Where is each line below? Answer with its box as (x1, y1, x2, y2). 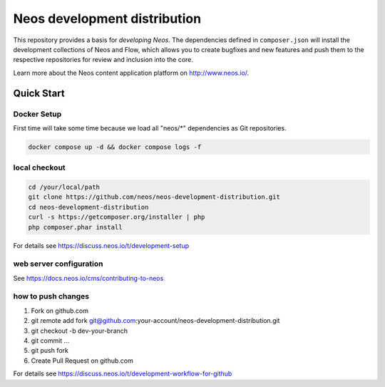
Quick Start (13, 87, 65, 99)
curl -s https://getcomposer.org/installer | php (28, 213, 205, 221)
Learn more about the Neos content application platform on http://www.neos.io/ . (13, 68, 250, 77)
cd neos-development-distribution (28, 203, 149, 211)
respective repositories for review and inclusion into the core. (13, 56, 194, 64)
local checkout (13, 162, 66, 172)
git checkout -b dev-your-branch (31, 326, 128, 335)
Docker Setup (13, 109, 62, 119)
